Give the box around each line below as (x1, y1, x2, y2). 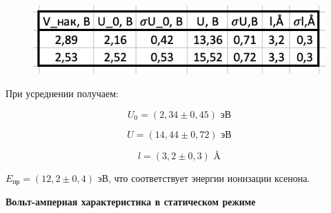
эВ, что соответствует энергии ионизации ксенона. (97, 170, 310, 185)
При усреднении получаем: (6, 86, 119, 101)
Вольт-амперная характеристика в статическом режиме (6, 194, 256, 209)
